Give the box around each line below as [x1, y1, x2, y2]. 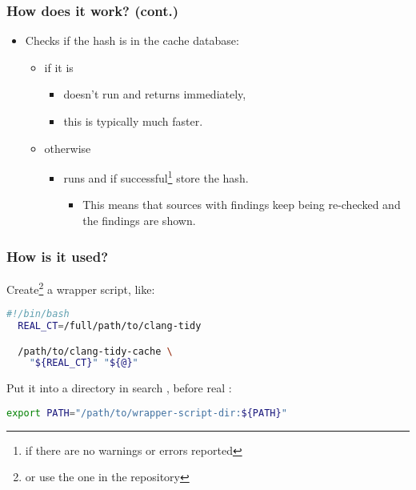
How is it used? [6, 246, 109, 266]
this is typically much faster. [63, 113, 203, 129]
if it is [44, 58, 74, 75]
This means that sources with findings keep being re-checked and [82, 196, 401, 213]
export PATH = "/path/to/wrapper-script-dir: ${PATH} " [6, 407, 287, 419]
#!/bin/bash [6, 308, 70, 320]
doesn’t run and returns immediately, [63, 86, 246, 102]
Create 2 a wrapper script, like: [6, 278, 155, 297]
